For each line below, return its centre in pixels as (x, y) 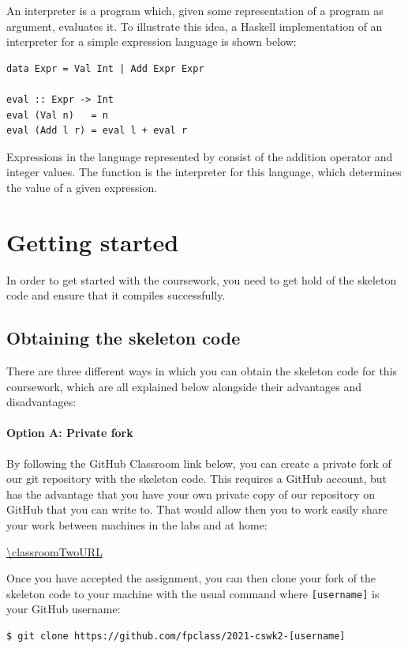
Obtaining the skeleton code (124, 338)
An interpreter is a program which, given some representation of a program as (195, 10)
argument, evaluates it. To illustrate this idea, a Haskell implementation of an (195, 26)
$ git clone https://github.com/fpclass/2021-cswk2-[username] (176, 637)
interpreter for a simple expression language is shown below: (152, 41)
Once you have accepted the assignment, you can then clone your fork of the (191, 578)
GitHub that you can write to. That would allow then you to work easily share (197, 509)
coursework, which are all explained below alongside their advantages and (184, 386)
